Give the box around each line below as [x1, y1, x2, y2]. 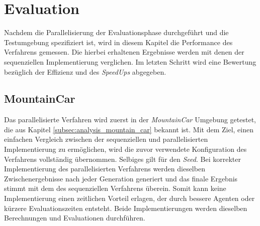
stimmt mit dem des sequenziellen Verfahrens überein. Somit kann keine [4, 183, 226, 193]
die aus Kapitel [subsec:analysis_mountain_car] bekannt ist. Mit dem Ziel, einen [4, 124, 253, 134]
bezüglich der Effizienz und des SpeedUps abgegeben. [4, 66, 166, 77]
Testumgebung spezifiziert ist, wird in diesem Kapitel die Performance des [4, 37, 233, 47]
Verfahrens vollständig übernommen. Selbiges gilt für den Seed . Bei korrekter [4, 153, 241, 164]
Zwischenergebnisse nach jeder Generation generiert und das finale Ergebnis [4, 173, 238, 183]
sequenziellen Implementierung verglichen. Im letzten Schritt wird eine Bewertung [4, 56, 256, 67]
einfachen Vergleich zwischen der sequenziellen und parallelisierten [4, 134, 208, 144]
